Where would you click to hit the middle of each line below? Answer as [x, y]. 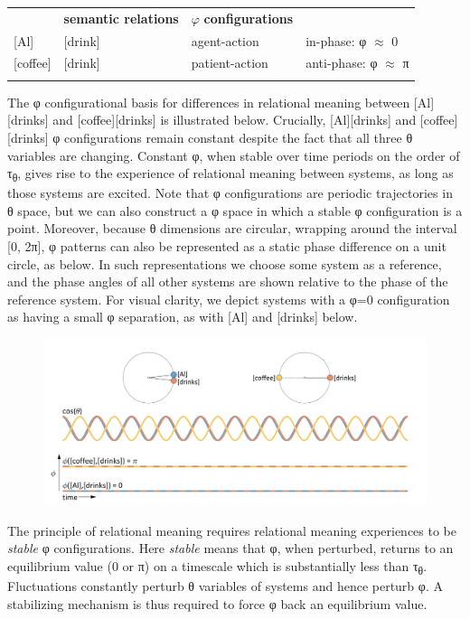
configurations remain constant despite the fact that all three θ [239, 137]
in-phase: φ [336, 40]
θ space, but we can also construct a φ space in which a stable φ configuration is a [235, 210]
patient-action [230, 63]
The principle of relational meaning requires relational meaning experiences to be [232, 530]
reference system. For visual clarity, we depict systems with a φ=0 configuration [229, 299]
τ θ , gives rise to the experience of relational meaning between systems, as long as [230, 174]
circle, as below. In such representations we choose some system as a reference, [225, 263]
